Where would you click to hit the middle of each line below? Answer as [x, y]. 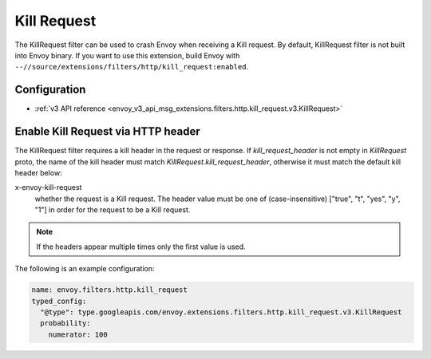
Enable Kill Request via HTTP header [108, 132]
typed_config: [59, 301]
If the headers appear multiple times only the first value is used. [141, 247]
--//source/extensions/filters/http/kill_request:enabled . [132, 67]
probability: [65, 323]
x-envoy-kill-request [48, 187]
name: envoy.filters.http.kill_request [109, 290]
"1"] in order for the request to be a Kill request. [113, 210]
